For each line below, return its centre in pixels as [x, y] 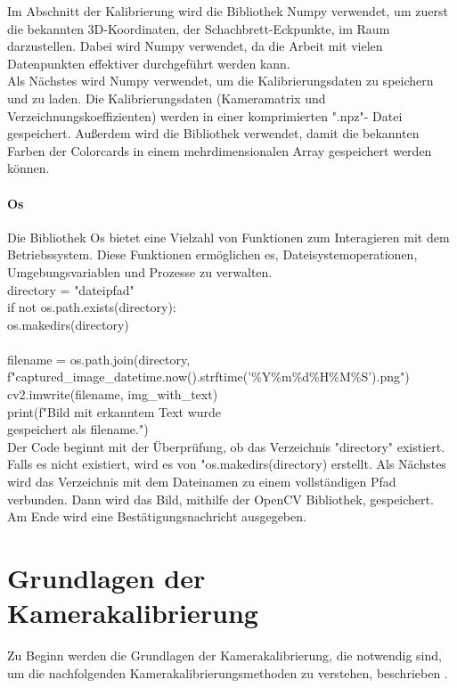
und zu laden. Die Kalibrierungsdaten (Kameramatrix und [167, 98]
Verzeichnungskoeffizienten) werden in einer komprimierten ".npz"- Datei [205, 115]
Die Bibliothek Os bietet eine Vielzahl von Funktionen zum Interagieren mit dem [228, 237]
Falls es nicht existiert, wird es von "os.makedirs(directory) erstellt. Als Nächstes [227, 464]
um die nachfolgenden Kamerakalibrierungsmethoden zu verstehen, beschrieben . [228, 672]
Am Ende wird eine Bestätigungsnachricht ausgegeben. [157, 516]
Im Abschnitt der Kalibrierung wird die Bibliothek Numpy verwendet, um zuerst [228, 11]
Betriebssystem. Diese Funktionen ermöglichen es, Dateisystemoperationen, [212, 254]
